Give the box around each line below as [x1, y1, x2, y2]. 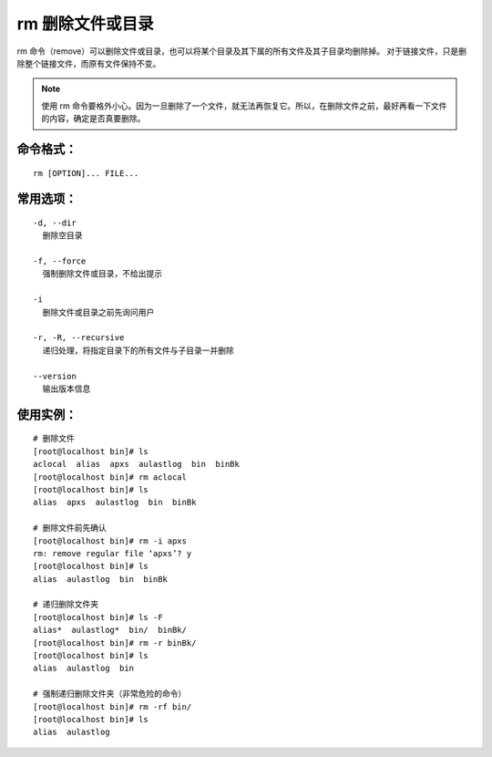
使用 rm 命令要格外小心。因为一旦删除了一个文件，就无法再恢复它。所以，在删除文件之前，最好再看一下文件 [41, 100, 447, 111]
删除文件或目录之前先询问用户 [42, 306, 155, 317]
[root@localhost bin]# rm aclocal [33, 472, 187, 482]
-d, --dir [33, 217, 77, 228]
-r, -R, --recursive [33, 333, 125, 343]
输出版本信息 [42, 384, 91, 394]
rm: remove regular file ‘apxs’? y [33, 548, 192, 558]
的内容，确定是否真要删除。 [41, 113, 146, 124]
